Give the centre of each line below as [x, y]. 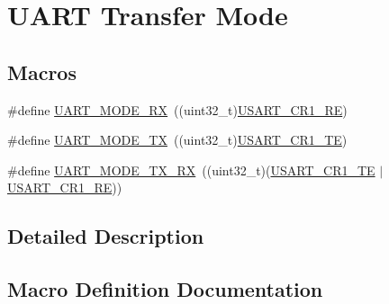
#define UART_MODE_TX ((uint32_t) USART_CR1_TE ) [177, 140]
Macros [42, 72]
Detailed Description [106, 236]
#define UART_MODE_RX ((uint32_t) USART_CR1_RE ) [177, 109]
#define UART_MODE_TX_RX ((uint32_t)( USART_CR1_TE [191, 170]
